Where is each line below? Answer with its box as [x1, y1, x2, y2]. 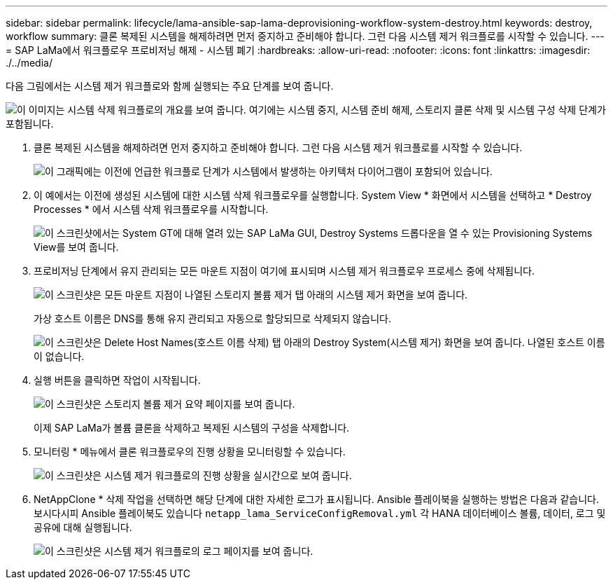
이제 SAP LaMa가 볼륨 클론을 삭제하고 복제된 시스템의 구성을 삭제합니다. [34, 422, 350, 434]
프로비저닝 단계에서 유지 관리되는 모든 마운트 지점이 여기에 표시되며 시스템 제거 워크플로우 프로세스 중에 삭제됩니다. [34, 265, 535, 277]
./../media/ [6, 57, 52, 69]
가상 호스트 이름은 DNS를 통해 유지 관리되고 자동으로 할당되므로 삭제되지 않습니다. [34, 312, 391, 324]
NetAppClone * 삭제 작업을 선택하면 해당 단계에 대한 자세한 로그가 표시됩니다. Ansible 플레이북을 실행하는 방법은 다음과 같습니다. [34, 493, 599, 505]
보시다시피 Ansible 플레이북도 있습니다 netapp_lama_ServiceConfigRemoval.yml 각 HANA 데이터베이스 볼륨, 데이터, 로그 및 [34, 507, 606, 519]
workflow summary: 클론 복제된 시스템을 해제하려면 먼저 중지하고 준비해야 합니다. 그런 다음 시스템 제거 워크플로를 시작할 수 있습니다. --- [6, 30, 605, 42]
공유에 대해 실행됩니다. [34, 521, 132, 533]
